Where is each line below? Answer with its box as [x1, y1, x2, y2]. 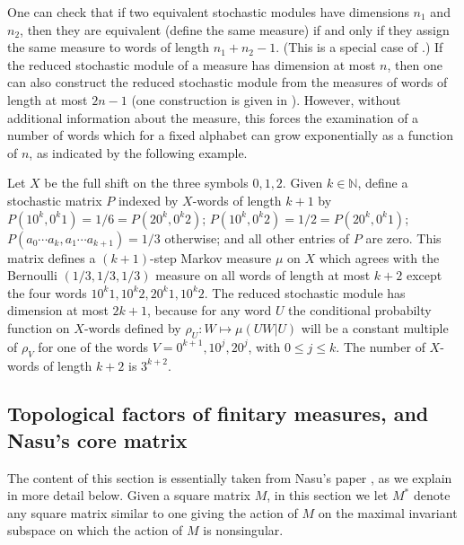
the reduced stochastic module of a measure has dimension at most [7, 55, 376, 74]
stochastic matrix [7, 190, 102, 209]
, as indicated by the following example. [29, 143, 248, 162]
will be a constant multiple [301, 318, 449, 337]
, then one [387, 55, 442, 74]
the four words [7, 283, 87, 302]
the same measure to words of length [7, 38, 210, 57]
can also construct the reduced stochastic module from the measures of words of [7, 73, 448, 92]
